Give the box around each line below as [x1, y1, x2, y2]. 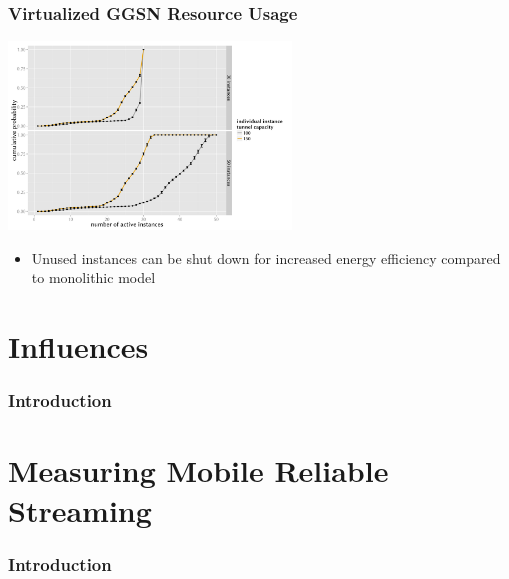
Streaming [8, 489, 152, 530]
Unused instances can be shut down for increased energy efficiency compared [31, 247, 501, 268]
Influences [8, 326, 149, 367]
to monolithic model [31, 267, 156, 288]
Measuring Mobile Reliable [8, 450, 389, 491]
